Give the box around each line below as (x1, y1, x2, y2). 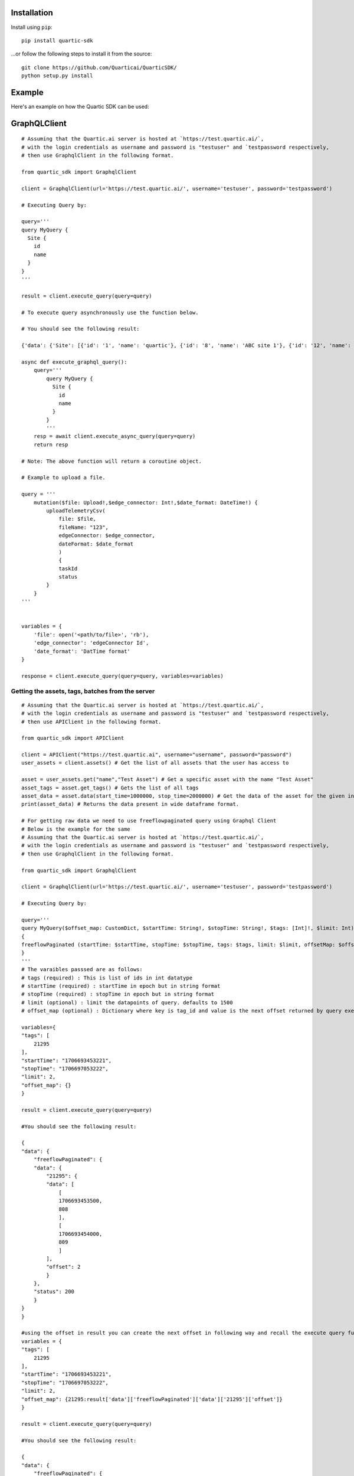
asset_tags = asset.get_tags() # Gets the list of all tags (21, 784, 199, 791)
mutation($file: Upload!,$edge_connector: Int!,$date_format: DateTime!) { (33, 499, 258, 506)
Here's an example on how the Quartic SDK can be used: (11, 103, 150, 110)
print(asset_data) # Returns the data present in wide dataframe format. (21, 801, 240, 808)
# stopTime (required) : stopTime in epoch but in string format (21, 991, 215, 998)
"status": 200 (33, 1288, 75, 1295)
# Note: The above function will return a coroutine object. (21, 458, 202, 465)
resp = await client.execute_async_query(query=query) (33, 433, 196, 440)
